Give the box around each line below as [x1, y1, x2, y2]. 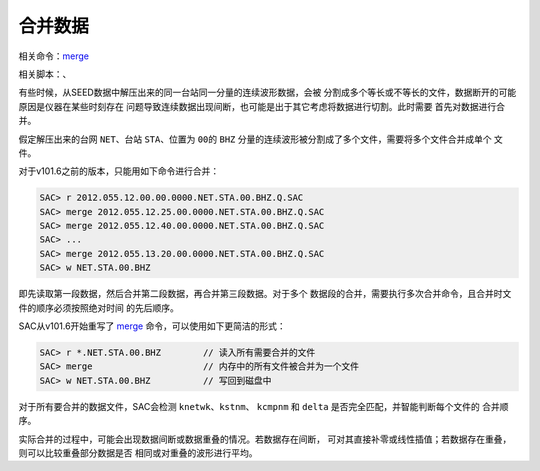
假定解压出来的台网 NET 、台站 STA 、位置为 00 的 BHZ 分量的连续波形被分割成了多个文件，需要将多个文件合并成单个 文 [18, 133, 504, 145]
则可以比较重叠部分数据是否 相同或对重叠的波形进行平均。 [18, 446, 258, 459]
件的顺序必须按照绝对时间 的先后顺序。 [18, 301, 179, 314]
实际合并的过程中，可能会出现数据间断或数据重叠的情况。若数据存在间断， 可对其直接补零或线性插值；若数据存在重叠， [18, 433, 512, 445]
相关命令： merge [18, 50, 90, 62]
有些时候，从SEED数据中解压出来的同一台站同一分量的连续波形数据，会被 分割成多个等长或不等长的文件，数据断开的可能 [18, 86, 517, 99]
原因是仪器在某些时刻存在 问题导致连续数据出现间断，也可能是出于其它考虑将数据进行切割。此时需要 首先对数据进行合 [18, 100, 505, 112]
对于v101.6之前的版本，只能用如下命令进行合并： [18, 165, 220, 177]
